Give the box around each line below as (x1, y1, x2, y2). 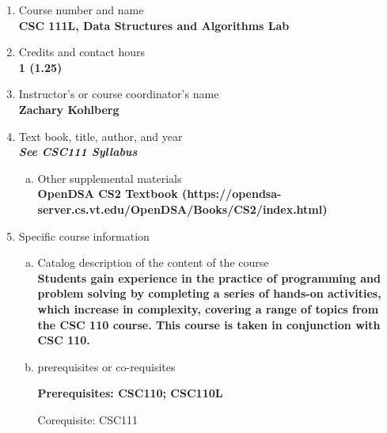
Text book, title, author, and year (18, 127, 183, 144)
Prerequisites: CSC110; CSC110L (37, 385, 223, 401)
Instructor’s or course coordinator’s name (18, 85, 219, 102)
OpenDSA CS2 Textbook (37, 185, 178, 202)
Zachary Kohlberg (18, 101, 120, 117)
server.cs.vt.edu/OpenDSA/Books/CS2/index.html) (37, 200, 328, 217)
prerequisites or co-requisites (37, 358, 176, 374)
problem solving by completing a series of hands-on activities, (37, 285, 381, 302)
